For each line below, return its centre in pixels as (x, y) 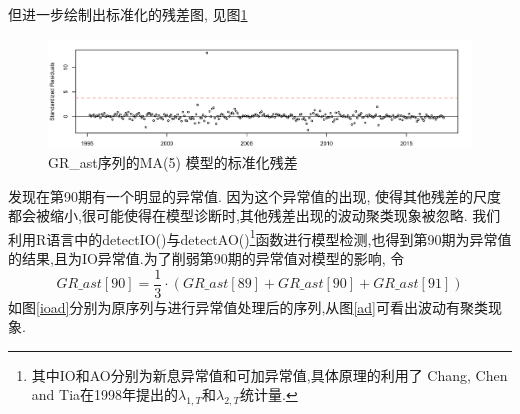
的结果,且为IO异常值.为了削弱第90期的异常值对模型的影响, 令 (206, 258)
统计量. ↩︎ (269, 394)
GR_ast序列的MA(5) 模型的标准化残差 (173, 162)
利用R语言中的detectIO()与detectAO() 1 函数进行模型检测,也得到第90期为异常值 (260, 237)
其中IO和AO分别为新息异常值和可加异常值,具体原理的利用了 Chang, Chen (269, 374)
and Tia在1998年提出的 (105, 394)
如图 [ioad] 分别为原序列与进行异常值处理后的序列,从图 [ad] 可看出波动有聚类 (248, 306)
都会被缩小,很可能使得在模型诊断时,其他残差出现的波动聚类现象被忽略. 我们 (254, 215)
